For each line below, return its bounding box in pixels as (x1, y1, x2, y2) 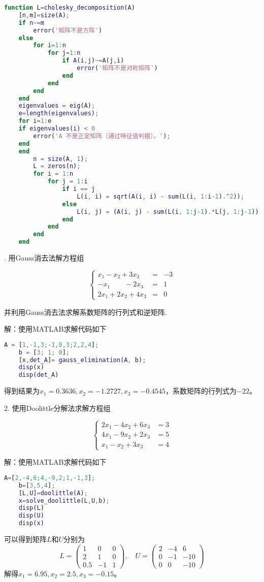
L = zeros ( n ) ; (33, 163, 81, 170)
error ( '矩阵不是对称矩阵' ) (77, 64, 158, 72)
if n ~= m (18, 19, 44, 26)
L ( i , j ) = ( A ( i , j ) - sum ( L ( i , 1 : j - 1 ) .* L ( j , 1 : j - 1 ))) (77, 208, 262, 215)
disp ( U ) (18, 512, 44, 520)
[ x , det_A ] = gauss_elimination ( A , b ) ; (18, 356, 146, 364)
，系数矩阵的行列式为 (166, 385, 237, 396)
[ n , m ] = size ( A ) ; (18, 11, 70, 19)
